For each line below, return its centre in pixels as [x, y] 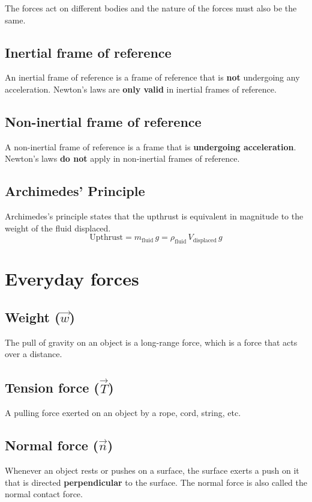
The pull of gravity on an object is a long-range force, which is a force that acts [151, 342]
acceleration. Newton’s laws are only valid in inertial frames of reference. [141, 89]
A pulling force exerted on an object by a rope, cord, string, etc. [123, 413]
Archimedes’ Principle [75, 191]
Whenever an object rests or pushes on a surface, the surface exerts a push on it [152, 470]
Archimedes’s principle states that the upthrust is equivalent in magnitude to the [154, 216]
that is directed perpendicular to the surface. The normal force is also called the [156, 482]
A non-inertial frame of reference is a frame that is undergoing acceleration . [151, 146]
